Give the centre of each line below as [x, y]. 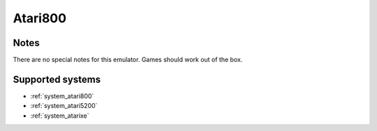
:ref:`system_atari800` [62, 96]
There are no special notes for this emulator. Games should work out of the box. [128, 60]
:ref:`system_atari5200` [64, 106]
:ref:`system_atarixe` [60, 116]
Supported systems [57, 79]
